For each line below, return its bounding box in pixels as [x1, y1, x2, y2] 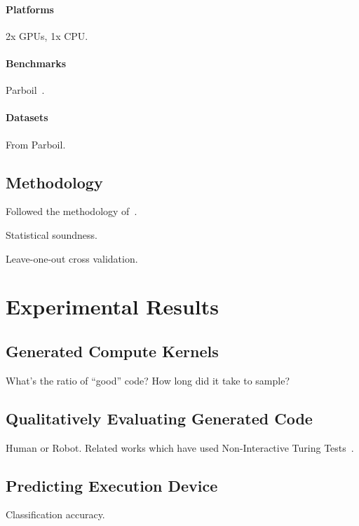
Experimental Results [6, 292, 219, 321]
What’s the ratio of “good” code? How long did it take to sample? [6, 373, 290, 387]
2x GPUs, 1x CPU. [6, 28, 88, 43]
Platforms [6, 1, 54, 16]
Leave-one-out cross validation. [6, 251, 138, 265]
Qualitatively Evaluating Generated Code [6, 407, 313, 429]
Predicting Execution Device [6, 474, 218, 496]
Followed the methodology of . [6, 204, 137, 219]
